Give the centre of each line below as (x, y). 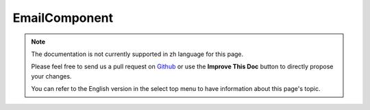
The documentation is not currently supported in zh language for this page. (137, 54)
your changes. (51, 76)
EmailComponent (63, 18)
